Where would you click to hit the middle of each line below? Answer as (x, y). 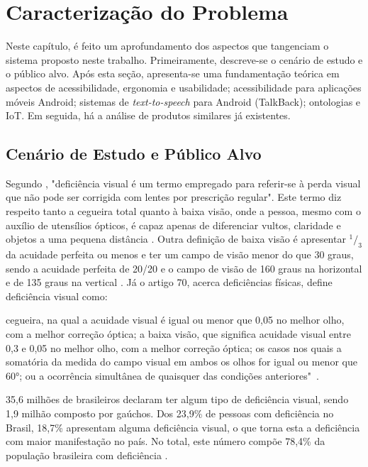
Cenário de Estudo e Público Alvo (134, 154)
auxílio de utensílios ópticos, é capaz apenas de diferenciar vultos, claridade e (173, 225)
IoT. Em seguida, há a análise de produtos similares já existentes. (148, 115)
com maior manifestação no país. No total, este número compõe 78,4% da (166, 441)
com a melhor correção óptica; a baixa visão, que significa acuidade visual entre (178, 334)
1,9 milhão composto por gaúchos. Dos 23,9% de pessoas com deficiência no (170, 413)
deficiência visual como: (57, 296)
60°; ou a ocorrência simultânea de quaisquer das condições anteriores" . (162, 375)
